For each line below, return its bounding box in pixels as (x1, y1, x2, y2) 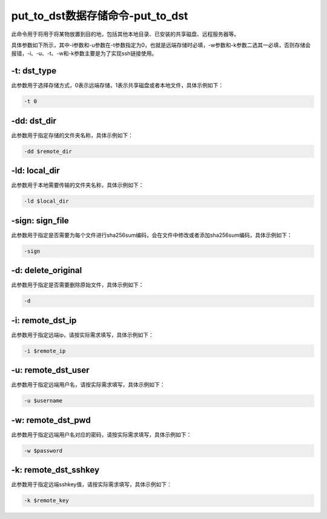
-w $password (24, 447, 63, 454)
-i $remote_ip (24, 347, 66, 354)
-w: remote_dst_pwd (11, 415, 91, 425)
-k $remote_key (24, 497, 69, 504)
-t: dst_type (11, 66, 57, 76)
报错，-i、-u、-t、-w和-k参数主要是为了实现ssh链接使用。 (11, 50, 157, 57)
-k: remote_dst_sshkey (11, 465, 100, 475)
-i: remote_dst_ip (11, 315, 77, 325)
